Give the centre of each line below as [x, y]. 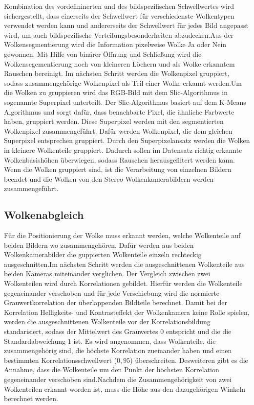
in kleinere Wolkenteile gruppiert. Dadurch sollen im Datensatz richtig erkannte [123, 150]
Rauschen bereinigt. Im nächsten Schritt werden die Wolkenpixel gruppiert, [117, 73]
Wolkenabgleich [44, 215]
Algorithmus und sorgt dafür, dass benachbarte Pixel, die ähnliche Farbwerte [119, 111]
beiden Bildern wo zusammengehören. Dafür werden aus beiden [99, 245]
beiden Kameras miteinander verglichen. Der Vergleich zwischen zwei [107, 274]
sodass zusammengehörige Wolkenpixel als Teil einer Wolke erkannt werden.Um [123, 83]
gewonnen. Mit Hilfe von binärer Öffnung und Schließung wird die [103, 54]
